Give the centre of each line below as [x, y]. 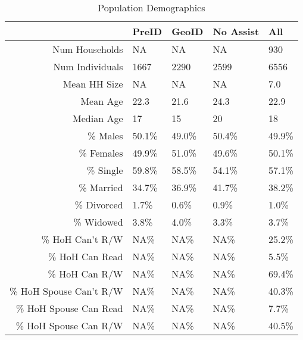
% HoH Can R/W [85, 274]
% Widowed [98, 222]
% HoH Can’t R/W [82, 239]
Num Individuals [88, 66]
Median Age [98, 118]
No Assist [236, 31]
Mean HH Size [93, 84]
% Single [105, 170]
